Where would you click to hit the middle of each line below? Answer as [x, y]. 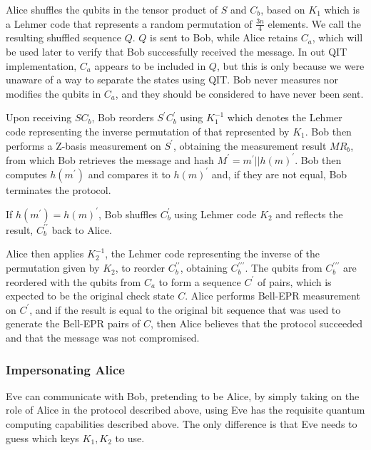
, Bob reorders [123, 117]
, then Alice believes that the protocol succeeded [256, 323]
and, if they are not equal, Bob [279, 174]
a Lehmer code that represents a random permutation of [129, 23]
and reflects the [309, 214]
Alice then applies [45, 254]
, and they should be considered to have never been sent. [239, 93]
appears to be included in [150, 65]
